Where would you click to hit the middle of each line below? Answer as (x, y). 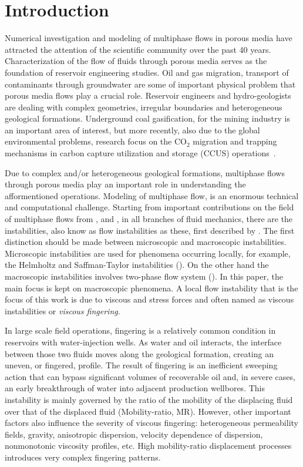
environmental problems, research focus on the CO (96, 141)
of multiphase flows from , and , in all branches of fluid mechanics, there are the (149, 219)
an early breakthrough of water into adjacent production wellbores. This (135, 388)
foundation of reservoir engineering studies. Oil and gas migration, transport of (147, 72)
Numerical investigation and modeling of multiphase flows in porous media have (149, 38)
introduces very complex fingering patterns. (83, 457)
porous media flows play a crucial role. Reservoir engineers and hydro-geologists (148, 95)
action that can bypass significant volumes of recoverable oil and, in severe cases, (150, 376)
